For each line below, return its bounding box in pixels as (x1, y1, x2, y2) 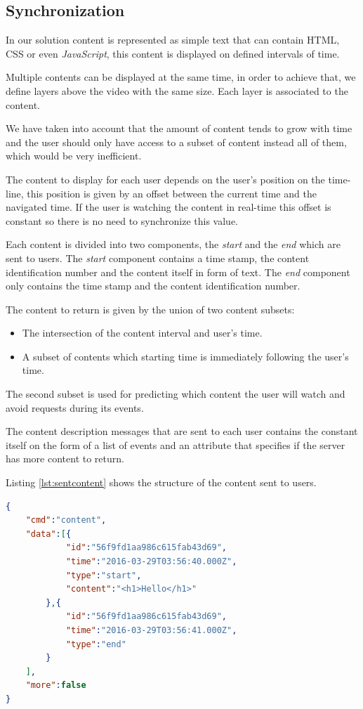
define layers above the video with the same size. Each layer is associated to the (6, 83, 348, 98)
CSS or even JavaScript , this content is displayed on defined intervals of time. (6, 46, 340, 60)
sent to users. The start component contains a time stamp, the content (6, 250, 310, 265)
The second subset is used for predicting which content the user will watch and (6, 386, 345, 401)
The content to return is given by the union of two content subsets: (6, 301, 295, 316)
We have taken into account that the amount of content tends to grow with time (6, 121, 352, 136)
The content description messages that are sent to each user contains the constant (6, 424, 358, 438)
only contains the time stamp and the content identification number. (6, 278, 301, 293)
